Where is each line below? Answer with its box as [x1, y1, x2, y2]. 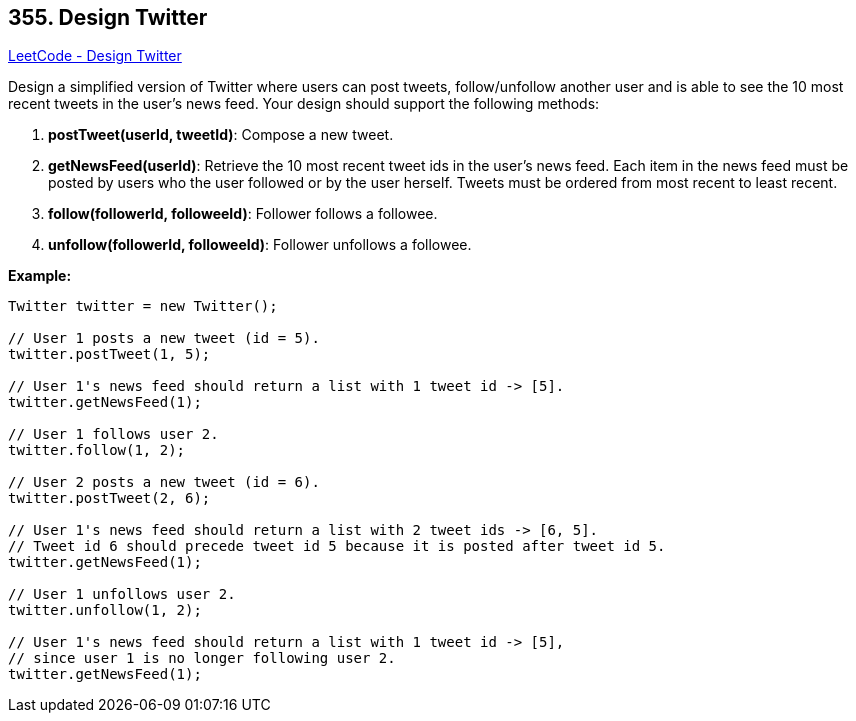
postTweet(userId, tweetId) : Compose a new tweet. [48, 126, 394, 144]
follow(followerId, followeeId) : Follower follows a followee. [48, 205, 438, 223]
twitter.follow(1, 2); [8, 442, 186, 459]
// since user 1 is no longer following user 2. [8, 650, 396, 667]
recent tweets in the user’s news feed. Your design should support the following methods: [8, 95, 600, 113]
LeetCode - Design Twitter [8, 47, 182, 65]
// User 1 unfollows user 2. [8, 586, 236, 603]
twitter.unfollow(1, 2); [8, 602, 202, 619]
